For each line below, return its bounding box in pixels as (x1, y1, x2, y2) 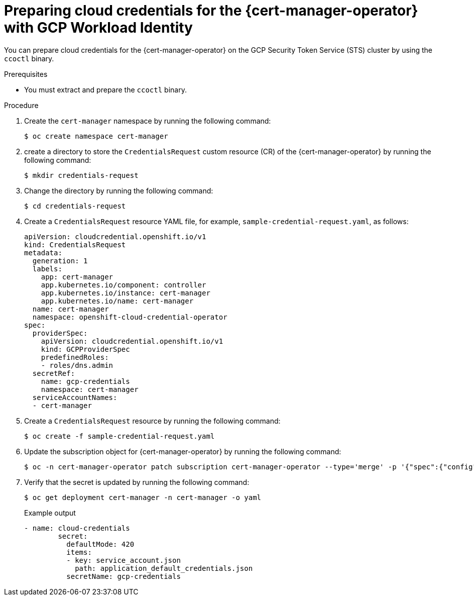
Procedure (4, 101, 39, 110)
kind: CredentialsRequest (24, 240, 126, 249)
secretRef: (32, 369, 75, 377)
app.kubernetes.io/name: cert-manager (41, 296, 194, 305)
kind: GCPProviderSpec (41, 345, 130, 353)
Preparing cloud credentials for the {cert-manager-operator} (4, 2, 418, 19)
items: (66, 548, 92, 556)
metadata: (24, 248, 62, 257)
